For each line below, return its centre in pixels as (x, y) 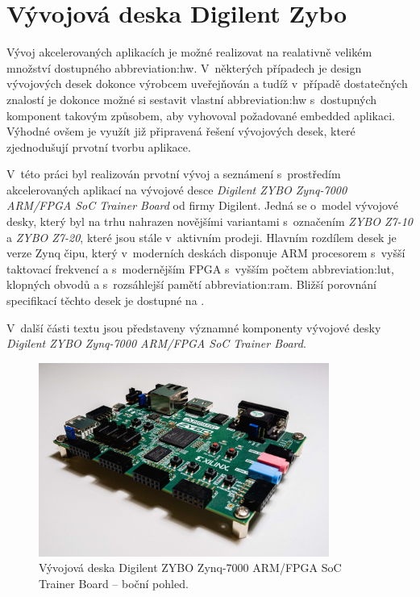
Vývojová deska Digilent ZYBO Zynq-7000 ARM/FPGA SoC (190, 568)
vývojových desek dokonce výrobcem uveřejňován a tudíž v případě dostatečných (207, 83)
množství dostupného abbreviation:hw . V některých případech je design (184, 67)
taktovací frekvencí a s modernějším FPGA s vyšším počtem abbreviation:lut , (200, 268)
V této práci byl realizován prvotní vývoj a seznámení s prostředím (174, 174)
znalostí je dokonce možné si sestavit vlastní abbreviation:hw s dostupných (192, 99)
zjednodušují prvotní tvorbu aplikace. (99, 146)
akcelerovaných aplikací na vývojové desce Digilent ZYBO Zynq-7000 (177, 189)
